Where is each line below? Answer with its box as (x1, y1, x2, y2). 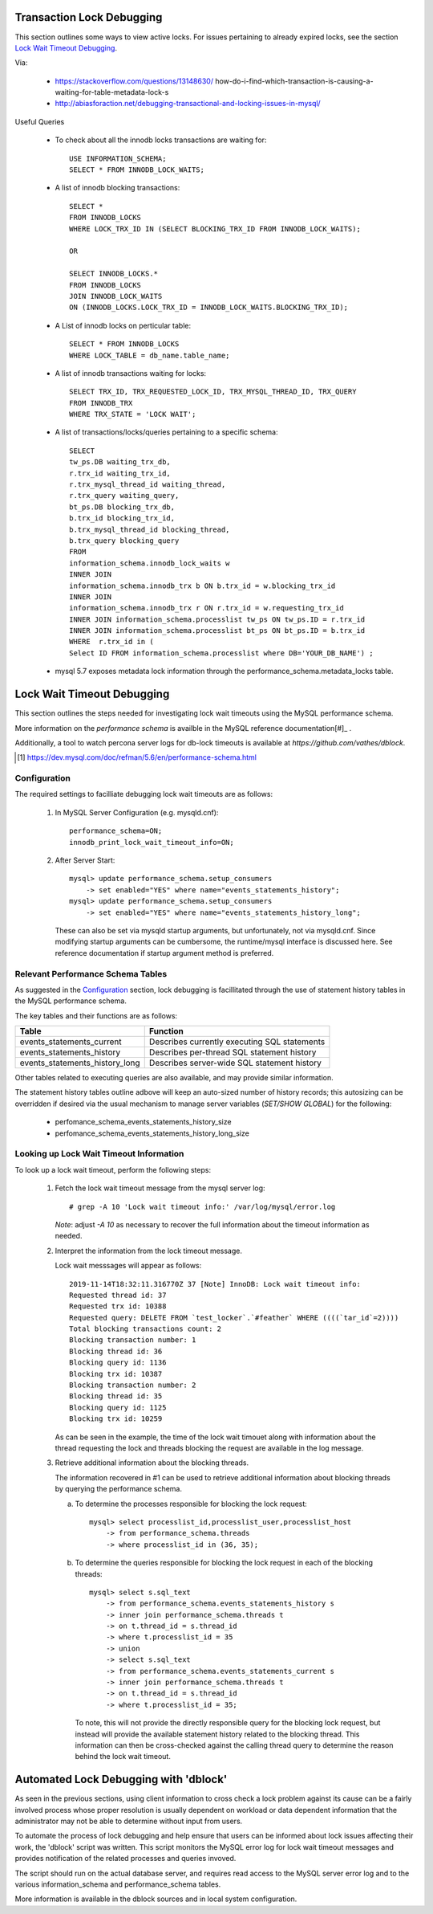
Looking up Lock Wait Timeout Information (14, 1149, 184, 1160)
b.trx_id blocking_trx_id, (69, 514, 176, 523)
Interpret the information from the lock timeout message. (55, 1246, 243, 1255)
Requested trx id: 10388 (69, 1302, 167, 1311)
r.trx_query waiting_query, (69, 491, 180, 500)
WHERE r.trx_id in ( (69, 637, 154, 647)
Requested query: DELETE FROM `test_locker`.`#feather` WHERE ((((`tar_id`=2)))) (69, 1313, 399, 1322)
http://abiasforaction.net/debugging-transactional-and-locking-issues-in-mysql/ (55, 99, 321, 108)
